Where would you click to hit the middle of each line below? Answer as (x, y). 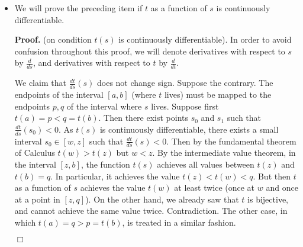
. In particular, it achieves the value (115, 176)
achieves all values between (206, 164)
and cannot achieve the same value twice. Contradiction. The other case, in (151, 211)
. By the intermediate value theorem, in (224, 153)
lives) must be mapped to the (218, 94)
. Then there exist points (144, 118)
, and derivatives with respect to (91, 62)
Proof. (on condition (53, 39)
